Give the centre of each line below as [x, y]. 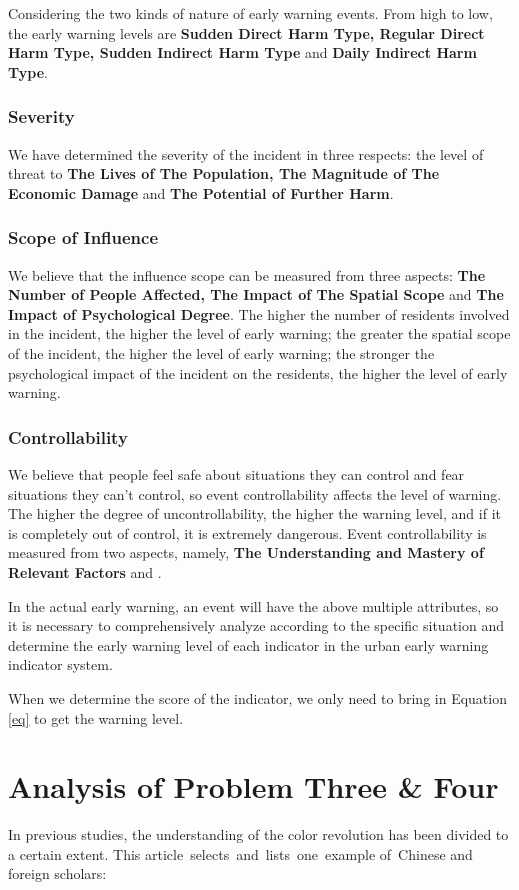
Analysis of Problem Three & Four [253, 786]
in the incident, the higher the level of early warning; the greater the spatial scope [259, 333]
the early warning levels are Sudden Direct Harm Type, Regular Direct [246, 32]
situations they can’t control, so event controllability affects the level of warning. [255, 493]
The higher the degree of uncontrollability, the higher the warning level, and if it [254, 513]
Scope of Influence [83, 237]
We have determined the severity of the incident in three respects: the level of [246, 153]
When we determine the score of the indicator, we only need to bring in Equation [257, 697]
